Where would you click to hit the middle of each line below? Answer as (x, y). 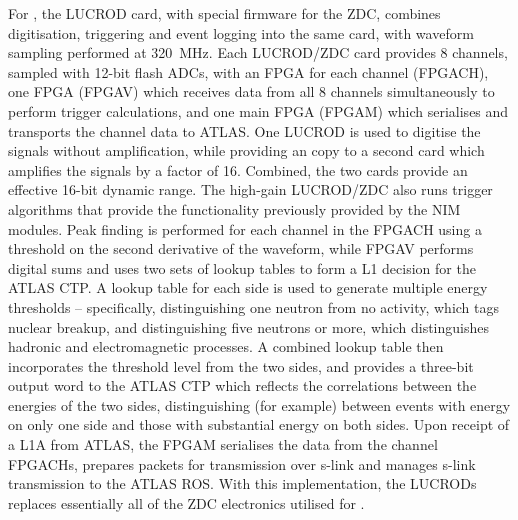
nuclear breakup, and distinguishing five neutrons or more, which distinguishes (248, 326)
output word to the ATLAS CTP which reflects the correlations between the (242, 385)
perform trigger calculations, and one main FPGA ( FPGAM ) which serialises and (258, 110)
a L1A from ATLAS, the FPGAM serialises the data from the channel (223, 444)
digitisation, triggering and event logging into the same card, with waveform (241, 32)
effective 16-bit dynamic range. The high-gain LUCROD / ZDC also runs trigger (250, 189)
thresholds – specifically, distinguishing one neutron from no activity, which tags (254, 306)
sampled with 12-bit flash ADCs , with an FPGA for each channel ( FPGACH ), (248, 71)
